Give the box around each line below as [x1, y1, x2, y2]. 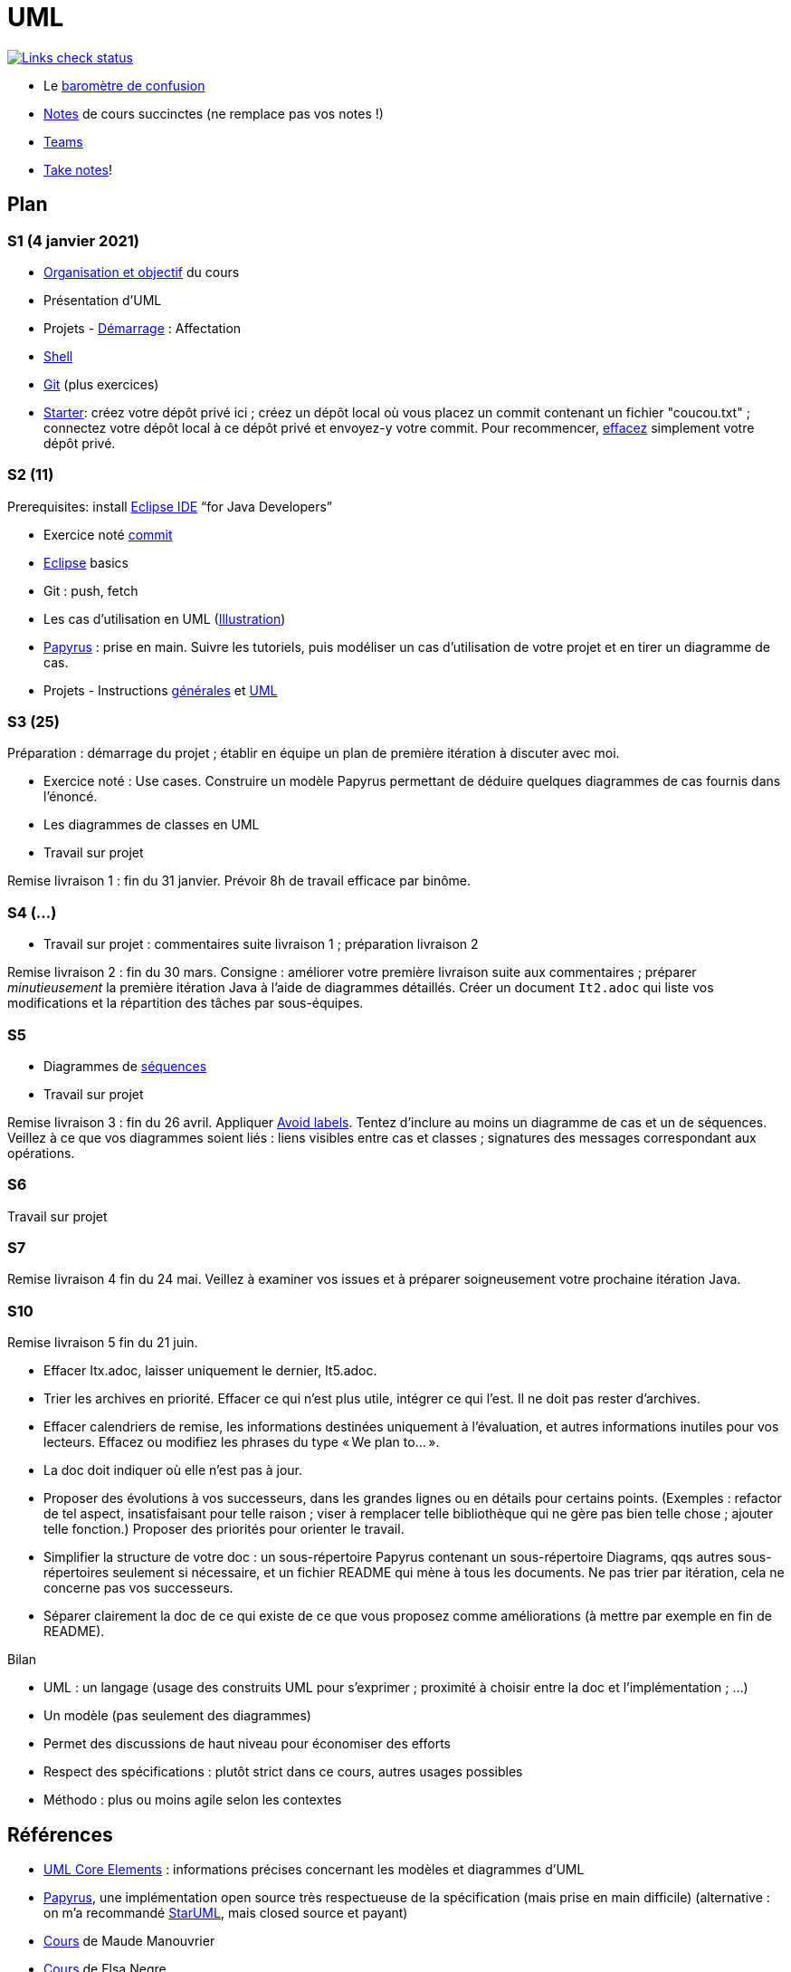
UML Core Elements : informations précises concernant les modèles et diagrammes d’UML [43, 1862, 585, 1878]
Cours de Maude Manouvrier [43, 1933, 215, 1949]
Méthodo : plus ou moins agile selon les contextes [43, 1792, 342, 1808]
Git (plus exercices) [43, 376, 159, 392]
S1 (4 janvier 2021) [7, 231, 139, 250]
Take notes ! [43, 161, 113, 177]
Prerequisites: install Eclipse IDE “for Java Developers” [7, 498, 332, 514]
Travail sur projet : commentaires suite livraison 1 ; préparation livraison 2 [43, 936, 479, 952]
